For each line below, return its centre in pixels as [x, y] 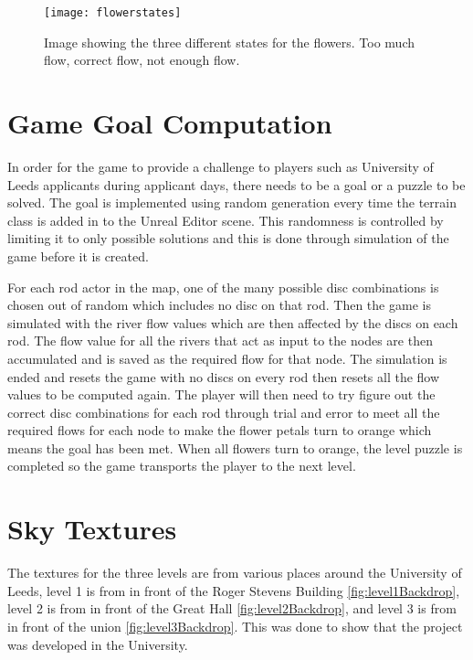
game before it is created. [78, 255]
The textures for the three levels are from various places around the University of [235, 573]
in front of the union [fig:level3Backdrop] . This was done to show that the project [235, 626]
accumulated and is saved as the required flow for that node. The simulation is [227, 358]
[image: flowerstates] [113, 13]
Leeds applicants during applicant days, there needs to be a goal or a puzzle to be [236, 184]
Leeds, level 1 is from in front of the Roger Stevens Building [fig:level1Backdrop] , [234, 590]
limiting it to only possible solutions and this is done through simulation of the [228, 238]
